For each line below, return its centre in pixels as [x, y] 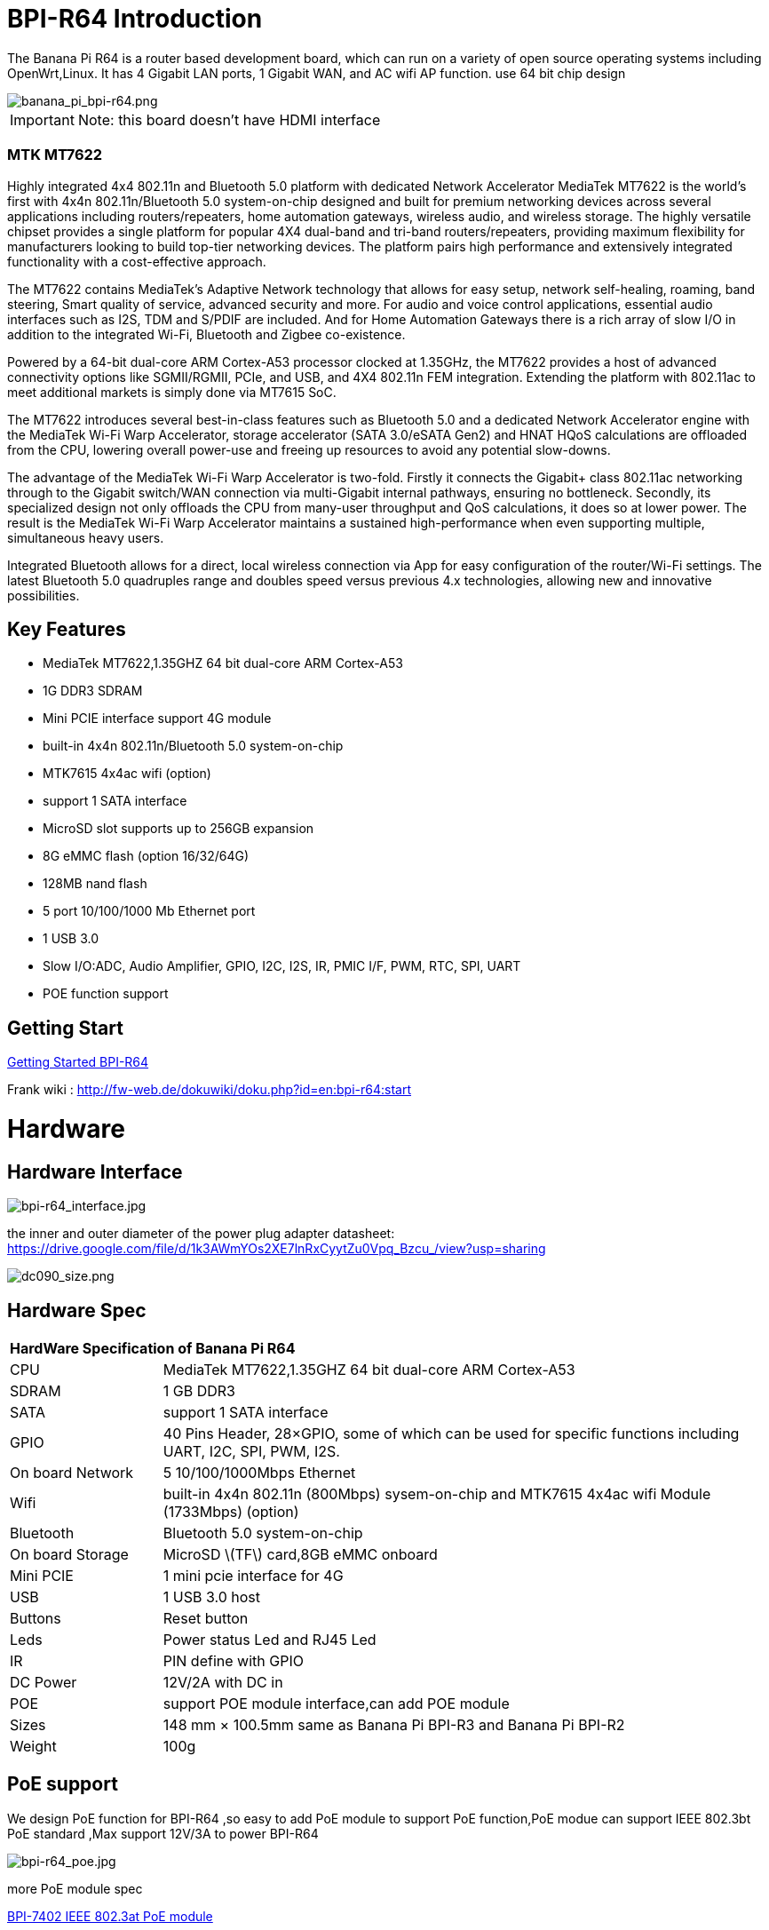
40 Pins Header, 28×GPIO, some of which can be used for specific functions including [451, 1433]
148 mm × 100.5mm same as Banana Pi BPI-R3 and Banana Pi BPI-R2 [394, 1724]
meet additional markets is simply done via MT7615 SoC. [172, 392]
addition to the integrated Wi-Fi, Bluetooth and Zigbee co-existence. [206, 334]
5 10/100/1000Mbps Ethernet [259, 1472]
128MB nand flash [95, 884]
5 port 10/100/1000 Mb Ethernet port [149, 911]
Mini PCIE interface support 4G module [157, 719]
